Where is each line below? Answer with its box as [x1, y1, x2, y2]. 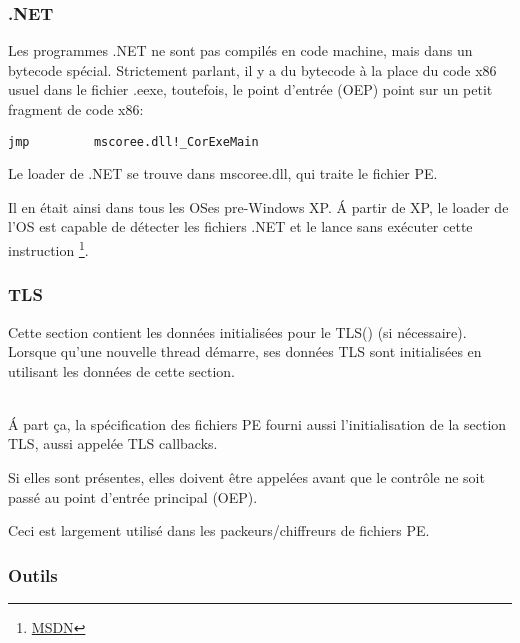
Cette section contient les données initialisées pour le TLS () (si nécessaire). [8, 321, 467, 342]
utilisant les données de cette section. [8, 360, 235, 381]
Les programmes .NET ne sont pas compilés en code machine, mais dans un [8, 40, 473, 61]
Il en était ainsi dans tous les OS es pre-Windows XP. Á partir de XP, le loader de [8, 196, 509, 217]
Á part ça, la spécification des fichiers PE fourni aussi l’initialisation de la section [8, 413, 507, 434]
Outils [8, 562, 58, 587]
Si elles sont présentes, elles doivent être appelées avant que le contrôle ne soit [8, 467, 485, 488]
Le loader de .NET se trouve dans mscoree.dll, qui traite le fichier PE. [8, 163, 438, 184]
